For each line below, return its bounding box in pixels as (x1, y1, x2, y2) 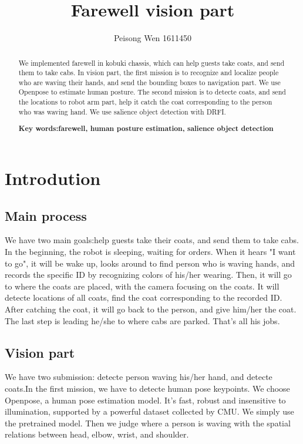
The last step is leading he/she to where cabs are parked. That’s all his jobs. (5, 314, 280, 327)
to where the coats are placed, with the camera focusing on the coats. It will (5, 280, 280, 292)
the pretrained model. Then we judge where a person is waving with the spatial (5, 416, 291, 429)
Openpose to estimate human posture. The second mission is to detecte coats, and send (18, 87, 286, 97)
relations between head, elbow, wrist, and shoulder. (5, 428, 189, 440)
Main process (5, 206, 87, 224)
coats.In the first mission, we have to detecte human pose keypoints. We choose (5, 382, 290, 394)
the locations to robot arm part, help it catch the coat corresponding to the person (18, 97, 272, 107)
